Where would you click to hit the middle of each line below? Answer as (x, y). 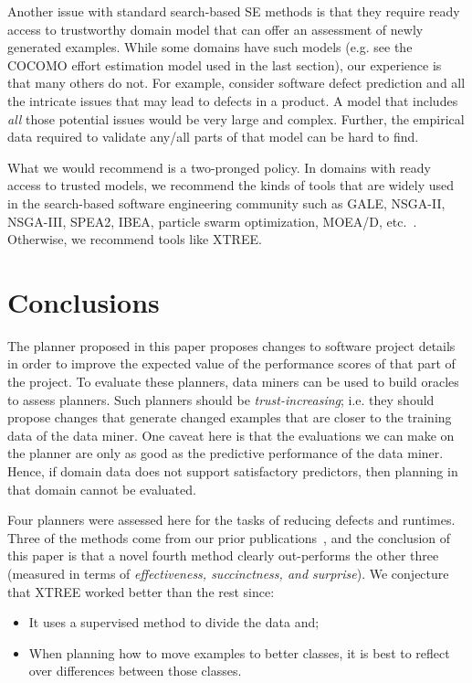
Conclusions (84, 301)
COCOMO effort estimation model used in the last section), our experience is (225, 64)
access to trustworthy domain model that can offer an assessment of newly (215, 29)
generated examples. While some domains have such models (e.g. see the (210, 47)
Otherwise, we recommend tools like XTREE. (135, 239)
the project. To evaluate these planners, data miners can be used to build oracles (233, 382)
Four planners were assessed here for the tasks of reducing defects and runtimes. (231, 520)
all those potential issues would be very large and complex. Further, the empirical (236, 118)
